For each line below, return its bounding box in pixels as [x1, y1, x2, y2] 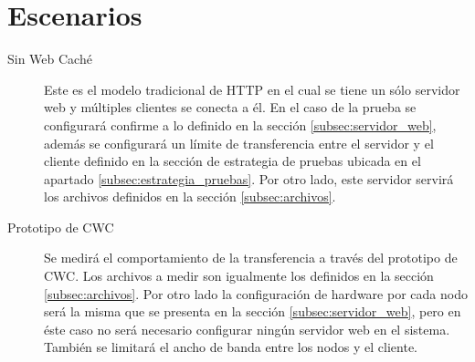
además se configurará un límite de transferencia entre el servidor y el [44, 133, 434, 152]
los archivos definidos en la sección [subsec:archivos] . [44, 187, 336, 206]
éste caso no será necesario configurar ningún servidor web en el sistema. [44, 319, 450, 338]
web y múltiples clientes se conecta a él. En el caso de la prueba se [44, 98, 417, 117]
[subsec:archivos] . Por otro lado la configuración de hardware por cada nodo [44, 284, 468, 303]
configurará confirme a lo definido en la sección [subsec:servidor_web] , [44, 115, 437, 134]
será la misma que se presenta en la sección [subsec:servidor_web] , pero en [44, 302, 461, 321]
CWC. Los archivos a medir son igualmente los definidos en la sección [44, 266, 434, 285]
